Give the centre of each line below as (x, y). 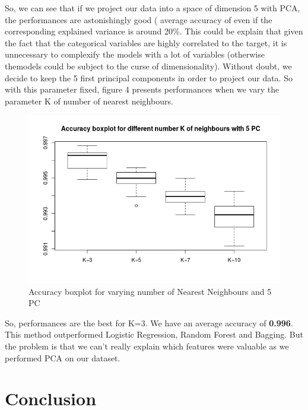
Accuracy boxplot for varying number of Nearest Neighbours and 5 (150, 291)
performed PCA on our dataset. (63, 357)
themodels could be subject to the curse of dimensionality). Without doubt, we (148, 66)
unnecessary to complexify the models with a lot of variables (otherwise (135, 54)
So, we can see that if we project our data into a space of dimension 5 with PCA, (153, 8)
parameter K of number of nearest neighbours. (89, 101)
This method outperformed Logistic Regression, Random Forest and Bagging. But (154, 334)
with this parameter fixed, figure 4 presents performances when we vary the (142, 89)
